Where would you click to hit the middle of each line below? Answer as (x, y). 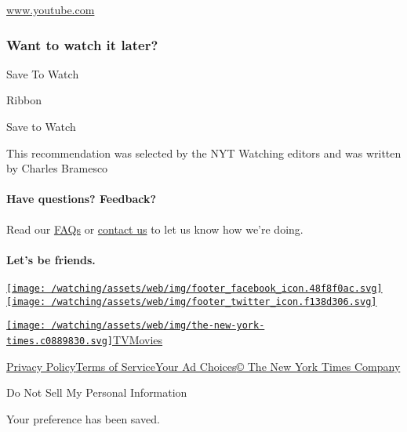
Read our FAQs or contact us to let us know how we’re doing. (155, 229)
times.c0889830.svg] (60, 341)
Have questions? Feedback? (82, 199)
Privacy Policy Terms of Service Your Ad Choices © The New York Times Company (203, 366)
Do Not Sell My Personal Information (97, 392)
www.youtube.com (51, 9)
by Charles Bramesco (57, 168)
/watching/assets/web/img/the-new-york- (158, 326)
